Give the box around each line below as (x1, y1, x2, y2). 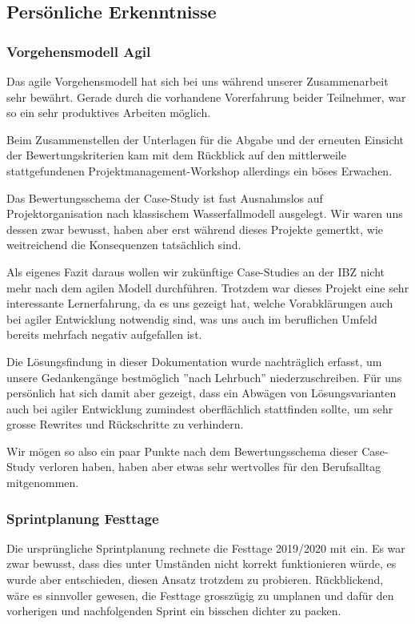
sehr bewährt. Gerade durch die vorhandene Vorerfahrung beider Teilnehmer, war (6, 88, 406, 105)
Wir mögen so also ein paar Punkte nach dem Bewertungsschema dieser (6, 442, 358, 459)
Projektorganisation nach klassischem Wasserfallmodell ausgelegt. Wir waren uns (6, 205, 403, 222)
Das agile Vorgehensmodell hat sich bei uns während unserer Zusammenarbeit (6, 73, 389, 89)
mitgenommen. (6, 474, 79, 491)
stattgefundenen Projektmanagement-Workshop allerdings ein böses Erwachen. (6, 162, 393, 179)
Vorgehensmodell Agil (6, 41, 151, 61)
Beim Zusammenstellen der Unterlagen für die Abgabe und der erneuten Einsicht (6, 131, 405, 147)
